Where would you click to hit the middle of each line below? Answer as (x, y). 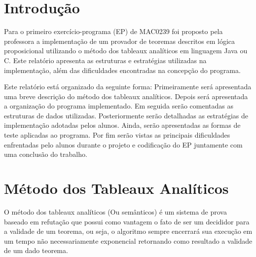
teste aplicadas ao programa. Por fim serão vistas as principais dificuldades (117, 135)
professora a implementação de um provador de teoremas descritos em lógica (119, 41)
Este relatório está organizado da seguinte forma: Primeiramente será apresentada (128, 87)
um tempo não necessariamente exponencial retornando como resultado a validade (128, 240)
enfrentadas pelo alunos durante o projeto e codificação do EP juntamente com (123, 144)
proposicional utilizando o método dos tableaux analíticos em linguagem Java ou (126, 51)
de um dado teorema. (36, 250)
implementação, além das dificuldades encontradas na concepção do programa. (122, 70)
